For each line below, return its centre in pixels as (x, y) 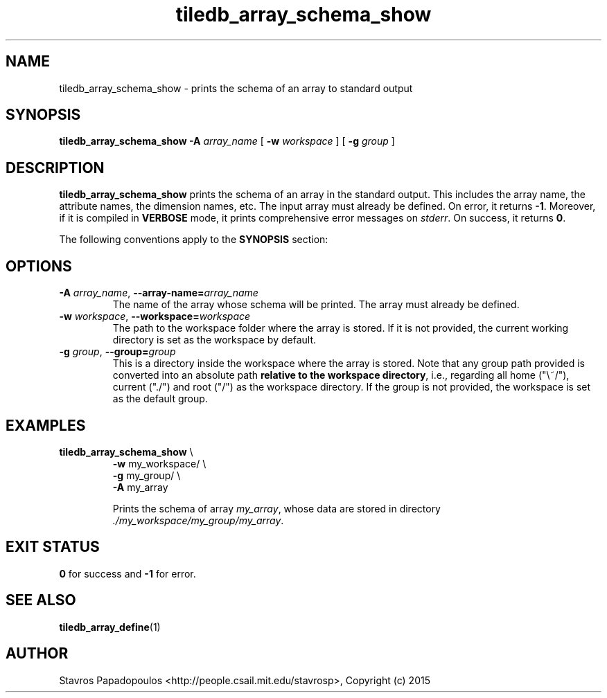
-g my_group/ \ (147, 475)
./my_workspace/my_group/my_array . (198, 520)
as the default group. (160, 399)
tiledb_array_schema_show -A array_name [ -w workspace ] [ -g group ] (227, 141)
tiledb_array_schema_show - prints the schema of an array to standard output (236, 88)
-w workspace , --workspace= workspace (155, 316)
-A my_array (140, 487)
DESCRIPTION (55, 168)
